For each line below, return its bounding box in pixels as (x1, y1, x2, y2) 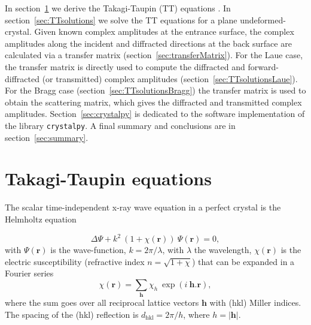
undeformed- (240, 13, 286, 26)
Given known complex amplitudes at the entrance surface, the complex (34, 25, 294, 38)
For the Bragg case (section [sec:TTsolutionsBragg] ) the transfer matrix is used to (5, 84, 306, 97)
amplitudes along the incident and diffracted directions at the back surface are (5, 37, 292, 49)
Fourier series (5, 267, 54, 279)
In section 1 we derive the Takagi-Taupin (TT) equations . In (5, 2, 231, 14)
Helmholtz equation (5, 212, 77, 225)
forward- (248, 60, 279, 73)
